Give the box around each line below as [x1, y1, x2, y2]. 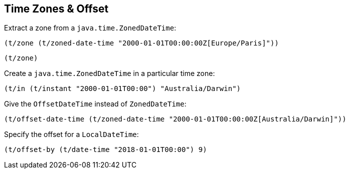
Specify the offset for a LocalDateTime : [4, 130, 139, 139]
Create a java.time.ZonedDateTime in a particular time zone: [4, 69, 215, 78]
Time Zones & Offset [4, 2, 109, 15]
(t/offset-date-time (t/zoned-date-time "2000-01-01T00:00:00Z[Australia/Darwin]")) [4, 115, 346, 123]
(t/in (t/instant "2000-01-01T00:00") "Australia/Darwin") [4, 84, 241, 93]
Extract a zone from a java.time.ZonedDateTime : [4, 23, 177, 32]
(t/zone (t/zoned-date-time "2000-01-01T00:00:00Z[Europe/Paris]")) [4, 39, 279, 47]
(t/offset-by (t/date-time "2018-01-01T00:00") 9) [4, 145, 207, 154]
